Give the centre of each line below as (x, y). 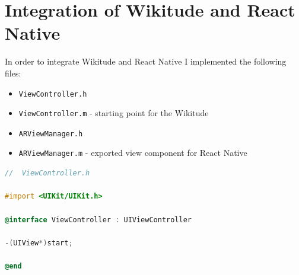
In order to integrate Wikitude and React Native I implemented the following (146, 61)
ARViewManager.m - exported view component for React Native (133, 153)
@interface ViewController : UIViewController (98, 220)
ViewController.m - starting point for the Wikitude (114, 113)
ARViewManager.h (51, 134)
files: (13, 73)
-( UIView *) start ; (39, 243)
